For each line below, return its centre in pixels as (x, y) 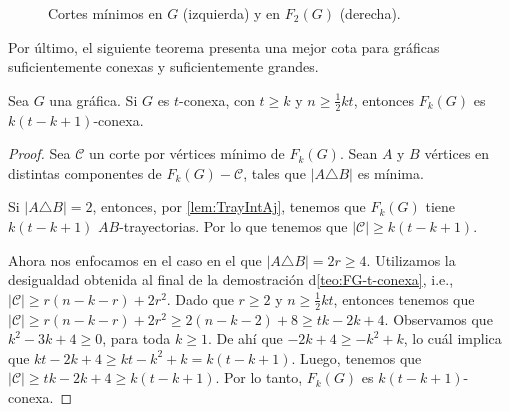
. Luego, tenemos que (356, 357)
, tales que (274, 172)
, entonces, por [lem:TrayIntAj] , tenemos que (229, 206)
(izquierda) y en (231, 13)
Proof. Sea (39, 153)
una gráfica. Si (93, 99)
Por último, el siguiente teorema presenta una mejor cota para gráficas (224, 46)
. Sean (358, 153)
